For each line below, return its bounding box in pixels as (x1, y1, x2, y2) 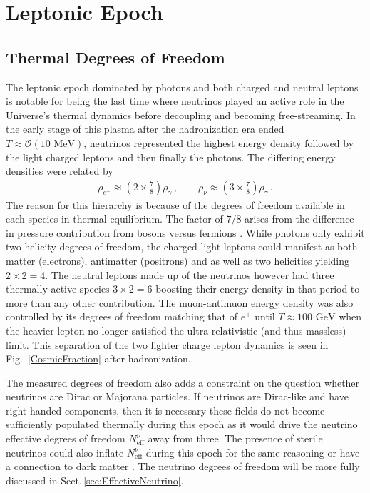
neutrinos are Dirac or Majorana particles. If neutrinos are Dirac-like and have (6, 389, 349, 404)
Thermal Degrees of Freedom (6, 46, 225, 68)
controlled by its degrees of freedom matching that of (6, 309, 237, 324)
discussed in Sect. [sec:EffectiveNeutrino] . (6, 472, 184, 487)
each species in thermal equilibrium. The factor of (6, 211, 223, 226)
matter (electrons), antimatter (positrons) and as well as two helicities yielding (6, 253, 350, 268)
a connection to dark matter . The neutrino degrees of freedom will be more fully (6, 459, 360, 474)
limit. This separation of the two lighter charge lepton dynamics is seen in (6, 337, 329, 352)
